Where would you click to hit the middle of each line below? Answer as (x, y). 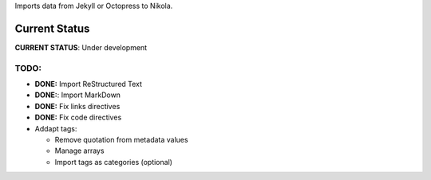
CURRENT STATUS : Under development (81, 47)
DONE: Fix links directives (77, 106)
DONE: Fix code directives (78, 117)
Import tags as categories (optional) (114, 162)
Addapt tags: (56, 128)
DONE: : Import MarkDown (78, 95)
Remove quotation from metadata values (121, 140)
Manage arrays (79, 151)
